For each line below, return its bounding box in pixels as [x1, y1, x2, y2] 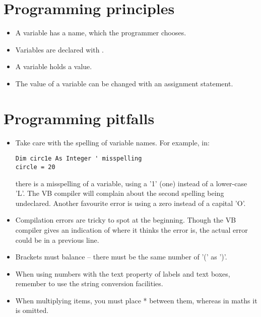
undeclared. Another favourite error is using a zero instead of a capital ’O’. [15, 197, 246, 208]
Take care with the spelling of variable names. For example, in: [15, 137, 210, 147]
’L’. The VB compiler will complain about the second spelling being [15, 188, 224, 198]
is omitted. [15, 305, 49, 315]
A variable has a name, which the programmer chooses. [15, 27, 186, 38]
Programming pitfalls [4, 108, 155, 128]
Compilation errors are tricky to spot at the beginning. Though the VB [15, 215, 236, 225]
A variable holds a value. [15, 61, 92, 72]
